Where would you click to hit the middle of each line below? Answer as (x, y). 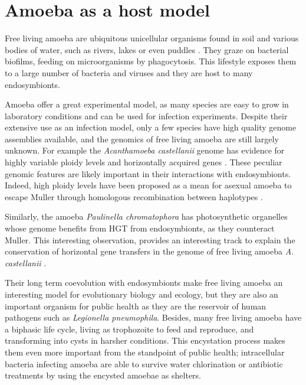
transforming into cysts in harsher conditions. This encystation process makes (145, 340)
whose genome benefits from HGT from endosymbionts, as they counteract (140, 228)
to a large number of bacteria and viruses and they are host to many (129, 72)
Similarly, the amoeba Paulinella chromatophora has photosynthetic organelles (146, 216)
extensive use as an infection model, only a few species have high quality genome (151, 127)
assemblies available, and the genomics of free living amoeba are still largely (142, 138)
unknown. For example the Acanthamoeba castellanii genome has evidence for (145, 150)
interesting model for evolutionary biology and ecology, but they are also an (142, 294)
